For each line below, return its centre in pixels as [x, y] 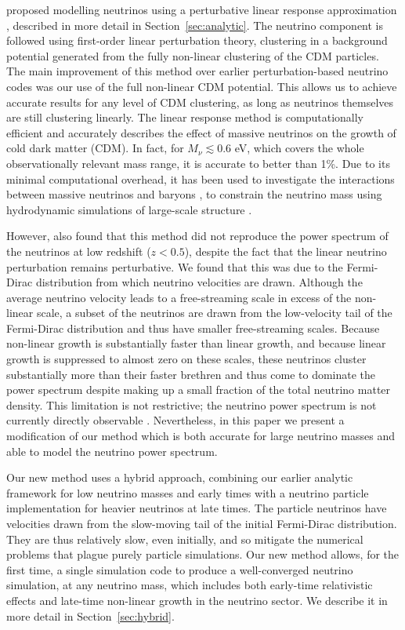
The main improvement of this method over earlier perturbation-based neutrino [197, 71]
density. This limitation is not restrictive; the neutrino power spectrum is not [192, 404]
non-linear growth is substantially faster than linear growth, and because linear [196, 343]
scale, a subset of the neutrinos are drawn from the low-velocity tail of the [214, 313]
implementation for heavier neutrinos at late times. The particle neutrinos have [197, 508]
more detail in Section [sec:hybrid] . [90, 615]
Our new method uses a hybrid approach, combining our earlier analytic [180, 477]
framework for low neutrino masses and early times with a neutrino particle [188, 492]
